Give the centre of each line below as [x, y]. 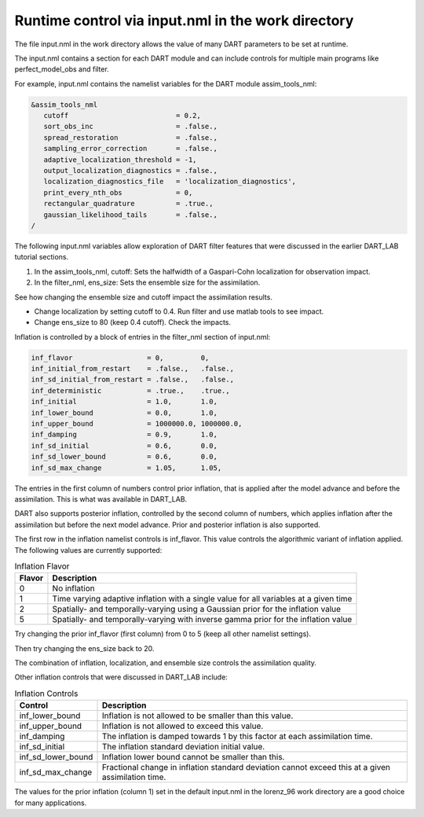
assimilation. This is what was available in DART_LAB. [101, 499]
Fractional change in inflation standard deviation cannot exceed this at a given [246, 767]
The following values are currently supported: [88, 550]
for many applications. [51, 803]
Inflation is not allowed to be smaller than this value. [197, 716]
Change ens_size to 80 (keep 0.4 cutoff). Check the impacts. [133, 322]
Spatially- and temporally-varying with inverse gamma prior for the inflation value [202, 620]
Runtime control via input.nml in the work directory [184, 20]
